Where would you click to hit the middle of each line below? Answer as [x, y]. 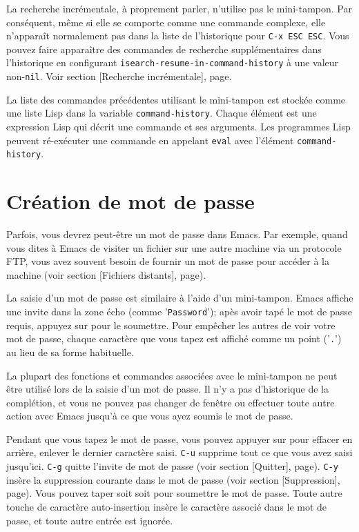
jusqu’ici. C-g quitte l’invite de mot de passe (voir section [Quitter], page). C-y [172, 466]
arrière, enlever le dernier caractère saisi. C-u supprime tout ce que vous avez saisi [179, 452]
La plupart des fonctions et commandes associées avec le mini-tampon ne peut [172, 375]
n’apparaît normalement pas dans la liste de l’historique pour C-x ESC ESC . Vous [178, 36]
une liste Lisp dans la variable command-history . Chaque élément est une [162, 113]
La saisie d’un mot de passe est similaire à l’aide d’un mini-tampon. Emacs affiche [180, 298]
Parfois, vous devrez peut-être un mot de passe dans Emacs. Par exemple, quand [177, 234]
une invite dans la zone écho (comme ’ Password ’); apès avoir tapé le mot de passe [179, 311]
